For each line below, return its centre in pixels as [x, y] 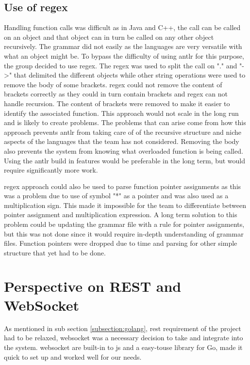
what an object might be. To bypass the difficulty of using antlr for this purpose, [124, 56]
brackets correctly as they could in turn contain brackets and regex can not [116, 94]
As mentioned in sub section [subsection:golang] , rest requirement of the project [123, 328]
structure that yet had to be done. [55, 252]
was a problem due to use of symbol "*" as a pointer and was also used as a [116, 196]
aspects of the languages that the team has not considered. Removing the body [122, 141]
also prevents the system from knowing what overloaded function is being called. [124, 151]
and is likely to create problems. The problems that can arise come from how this [125, 122]
